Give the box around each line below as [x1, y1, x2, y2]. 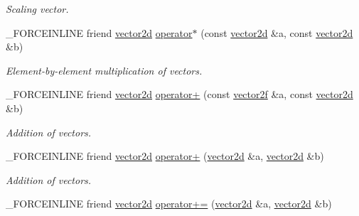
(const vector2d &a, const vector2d [200, 25, 353, 40]
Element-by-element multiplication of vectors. [6, 63, 203, 77]
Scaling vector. [6, 1, 69, 16]
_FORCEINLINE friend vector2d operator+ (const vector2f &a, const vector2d [6, 87, 353, 102]
